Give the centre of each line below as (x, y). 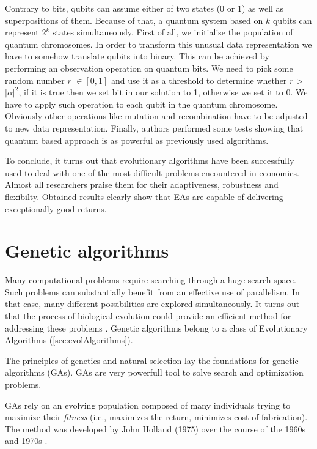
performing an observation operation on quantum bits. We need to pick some (149, 68)
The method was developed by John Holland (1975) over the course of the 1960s (155, 429)
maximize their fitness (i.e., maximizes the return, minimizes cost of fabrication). (156, 417)
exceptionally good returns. (56, 208)
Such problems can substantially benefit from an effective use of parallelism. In (152, 291)
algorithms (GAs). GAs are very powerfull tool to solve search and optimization (154, 372)
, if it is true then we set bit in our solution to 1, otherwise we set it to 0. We (163, 92)
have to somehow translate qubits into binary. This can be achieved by (137, 56)
